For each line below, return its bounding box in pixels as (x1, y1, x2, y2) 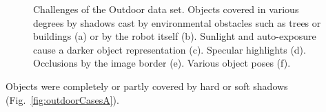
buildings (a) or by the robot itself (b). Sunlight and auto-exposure (33, 29, 316, 43)
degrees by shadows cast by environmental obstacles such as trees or (33, 15, 321, 30)
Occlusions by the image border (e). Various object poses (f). (33, 56, 291, 70)
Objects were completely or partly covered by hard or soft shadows (6, 78, 288, 93)
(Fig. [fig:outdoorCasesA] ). (6, 92, 119, 107)
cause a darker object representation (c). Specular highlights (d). (33, 42, 306, 56)
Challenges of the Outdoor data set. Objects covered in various (33, 2, 299, 16)
